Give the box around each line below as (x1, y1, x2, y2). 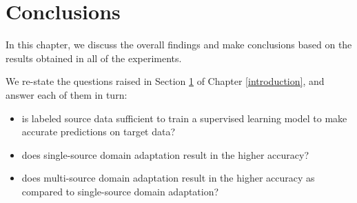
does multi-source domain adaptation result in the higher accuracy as (21, 171, 315, 185)
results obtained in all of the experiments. (6, 50, 182, 65)
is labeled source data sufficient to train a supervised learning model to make (21, 110, 347, 125)
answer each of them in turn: (6, 87, 127, 101)
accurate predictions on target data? (21, 124, 176, 139)
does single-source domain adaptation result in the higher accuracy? (21, 147, 309, 162)
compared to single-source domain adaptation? (21, 184, 219, 198)
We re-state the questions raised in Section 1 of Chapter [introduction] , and (6, 74, 325, 88)
